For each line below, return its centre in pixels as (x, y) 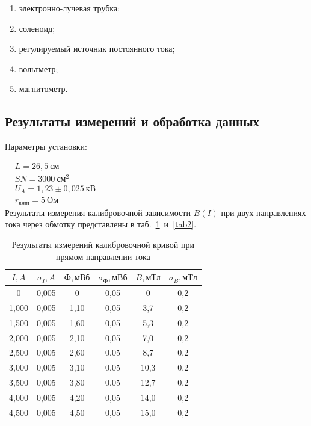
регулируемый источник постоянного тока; (97, 48)
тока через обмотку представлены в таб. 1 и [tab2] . (101, 224)
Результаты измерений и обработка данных (132, 121)
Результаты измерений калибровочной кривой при (103, 245)
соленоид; (37, 28)
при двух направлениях (263, 212)
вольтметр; (38, 68)
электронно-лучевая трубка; (69, 8)
